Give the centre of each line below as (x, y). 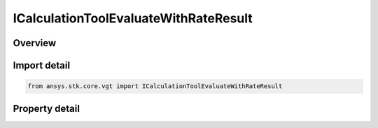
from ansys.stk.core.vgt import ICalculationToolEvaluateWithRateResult (155, 86)
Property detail (47, 108)
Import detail (41, 65)
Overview (35, 43)
